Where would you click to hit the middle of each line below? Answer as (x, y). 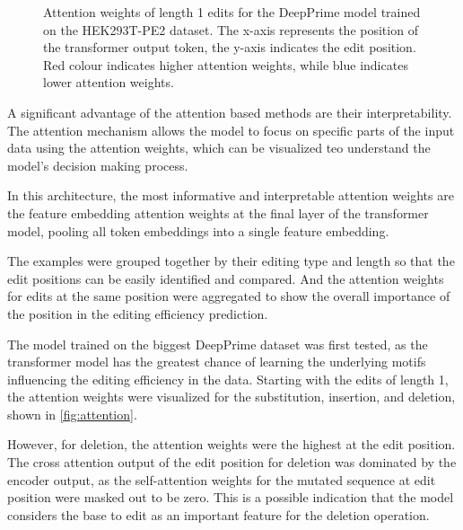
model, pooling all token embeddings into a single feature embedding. (198, 230)
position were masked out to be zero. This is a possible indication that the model (231, 497)
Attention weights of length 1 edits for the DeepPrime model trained (232, 12)
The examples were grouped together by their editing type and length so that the (231, 261)
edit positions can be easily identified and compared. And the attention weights (226, 278)
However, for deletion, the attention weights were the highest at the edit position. (231, 444)
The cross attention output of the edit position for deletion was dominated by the (232, 462)
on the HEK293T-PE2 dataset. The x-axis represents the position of (231, 29)
